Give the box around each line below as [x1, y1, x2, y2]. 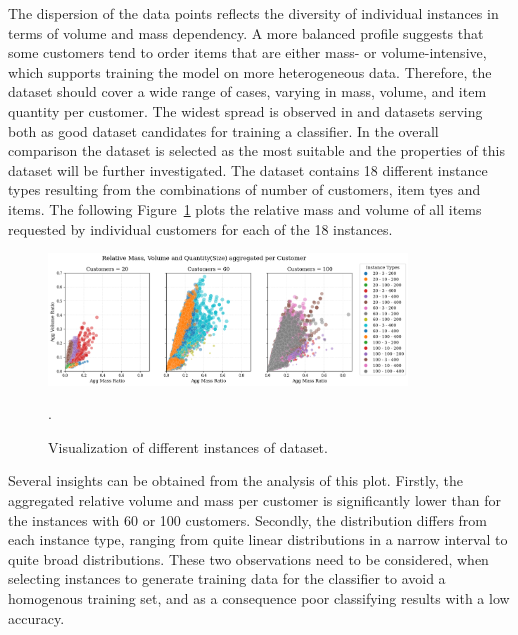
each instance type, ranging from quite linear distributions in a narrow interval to [8, 529, 508, 550]
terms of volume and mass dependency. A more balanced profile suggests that [8, 22, 484, 43]
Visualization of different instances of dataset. [48, 436, 328, 457]
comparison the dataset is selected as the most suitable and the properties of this [8, 140, 505, 161]
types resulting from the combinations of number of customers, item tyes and [8, 179, 481, 200]
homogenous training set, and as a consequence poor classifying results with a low [8, 587, 510, 608]
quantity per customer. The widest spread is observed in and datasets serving [8, 100, 483, 121]
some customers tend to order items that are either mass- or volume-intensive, [8, 42, 487, 63]
